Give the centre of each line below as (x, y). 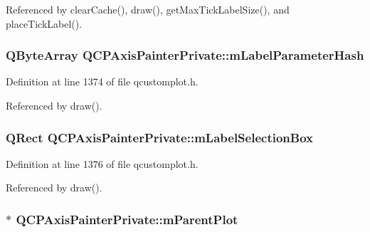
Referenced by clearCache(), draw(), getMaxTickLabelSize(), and (148, 9)
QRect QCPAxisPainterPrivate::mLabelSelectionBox (159, 137)
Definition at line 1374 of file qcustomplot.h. (102, 81)
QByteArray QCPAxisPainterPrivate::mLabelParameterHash (185, 55)
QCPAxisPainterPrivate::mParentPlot (127, 219)
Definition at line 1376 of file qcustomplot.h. (102, 163)
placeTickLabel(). (44, 23)
